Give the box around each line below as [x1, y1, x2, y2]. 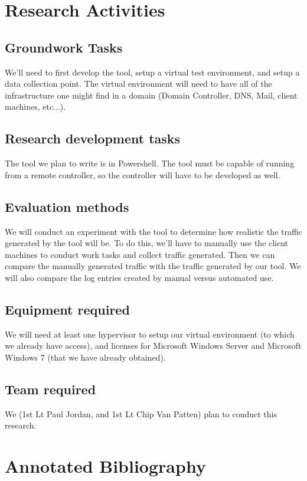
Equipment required [5, 300, 130, 318]
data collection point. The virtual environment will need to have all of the [5, 77, 272, 90]
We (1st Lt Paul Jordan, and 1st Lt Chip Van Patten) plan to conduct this [5, 407, 277, 420]
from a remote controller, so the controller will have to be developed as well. [5, 168, 280, 181]
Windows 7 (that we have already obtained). [5, 351, 166, 363]
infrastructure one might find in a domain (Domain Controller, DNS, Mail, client [5, 89, 298, 101]
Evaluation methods [5, 197, 129, 215]
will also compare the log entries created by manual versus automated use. [5, 271, 274, 283]
